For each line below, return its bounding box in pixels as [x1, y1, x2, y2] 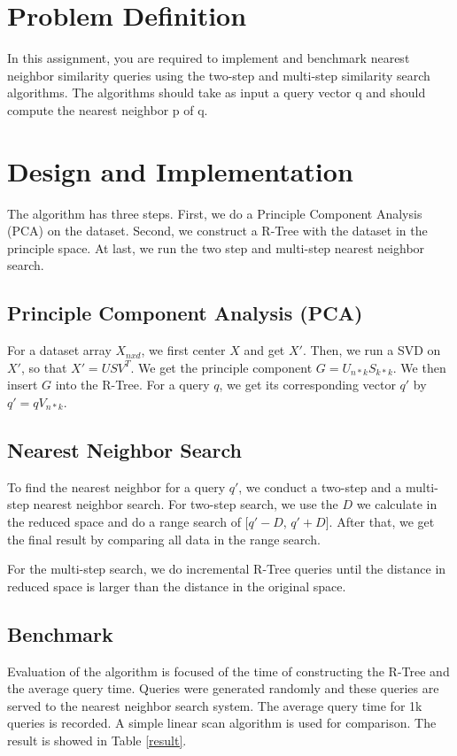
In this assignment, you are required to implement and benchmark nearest [7, 49, 410, 67]
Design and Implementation [7, 152, 353, 189]
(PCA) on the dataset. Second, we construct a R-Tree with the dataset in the [7, 221, 428, 240]
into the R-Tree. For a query [55, 375, 210, 394]
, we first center [141, 341, 226, 359]
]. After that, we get [325, 512, 435, 530]
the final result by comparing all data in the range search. [7, 529, 321, 548]
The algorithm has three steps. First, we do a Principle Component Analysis [7, 204, 422, 222]
